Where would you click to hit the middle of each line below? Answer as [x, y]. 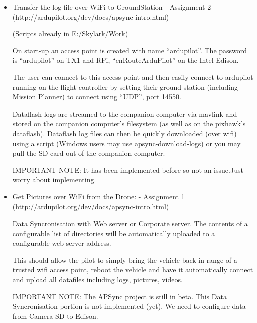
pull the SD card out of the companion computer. [89, 153]
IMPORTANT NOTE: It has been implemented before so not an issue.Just [128, 170]
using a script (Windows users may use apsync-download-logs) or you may [126, 143]
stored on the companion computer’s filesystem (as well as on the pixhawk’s [129, 123]
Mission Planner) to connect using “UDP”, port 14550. [97, 97]
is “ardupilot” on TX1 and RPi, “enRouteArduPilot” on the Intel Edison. [125, 60]
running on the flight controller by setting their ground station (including [125, 87]
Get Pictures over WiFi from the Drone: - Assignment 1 [98, 196]
